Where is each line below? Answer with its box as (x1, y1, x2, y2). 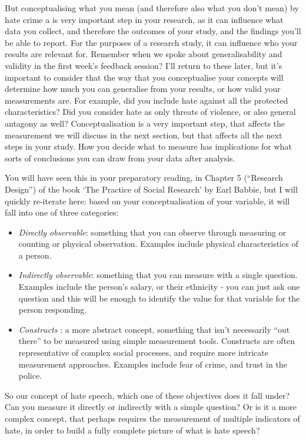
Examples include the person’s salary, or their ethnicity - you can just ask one (18, 280, 300, 293)
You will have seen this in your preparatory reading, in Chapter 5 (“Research (5, 171, 283, 184)
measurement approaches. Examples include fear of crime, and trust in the (18, 358, 287, 370)
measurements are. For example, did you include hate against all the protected (5, 94, 288, 106)
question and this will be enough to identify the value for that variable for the (18, 292, 300, 304)
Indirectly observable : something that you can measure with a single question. (18, 269, 298, 281)
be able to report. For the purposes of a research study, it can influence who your (5, 36, 298, 48)
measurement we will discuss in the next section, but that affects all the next (5, 128, 282, 141)
